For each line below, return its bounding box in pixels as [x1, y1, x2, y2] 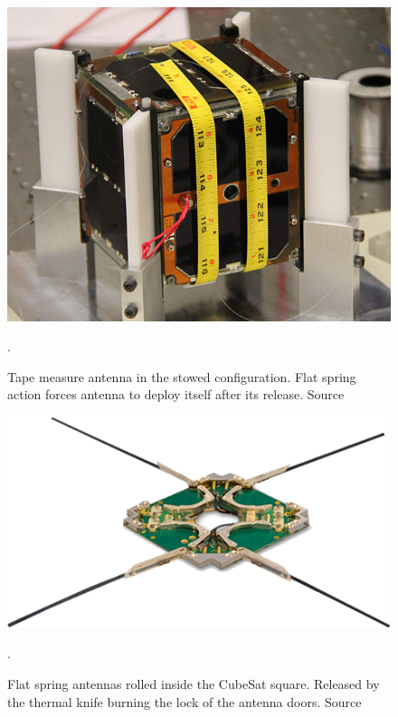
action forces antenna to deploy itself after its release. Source [7, 385, 345, 404]
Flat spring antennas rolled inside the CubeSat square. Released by [7, 674, 380, 693]
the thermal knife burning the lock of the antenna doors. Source [7, 692, 362, 711]
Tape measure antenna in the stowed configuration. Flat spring [7, 367, 356, 386]
